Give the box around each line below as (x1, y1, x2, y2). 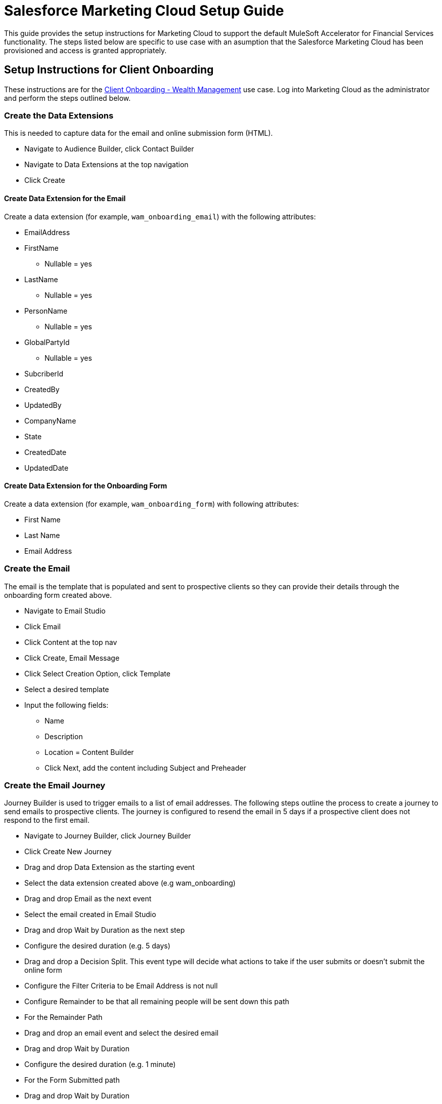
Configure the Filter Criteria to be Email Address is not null (24, 981, 218, 991)
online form (24, 966, 62, 975)
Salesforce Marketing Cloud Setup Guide (4, 2, 284, 19)
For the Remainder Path (24, 1013, 103, 1022)
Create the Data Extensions (4, 110, 114, 121)
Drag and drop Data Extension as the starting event (24, 863, 195, 872)
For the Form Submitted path (24, 1076, 120, 1085)
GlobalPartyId (24, 337, 70, 347)
